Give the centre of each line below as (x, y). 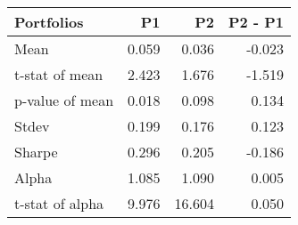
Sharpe (36, 152)
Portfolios (49, 22)
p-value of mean (64, 100)
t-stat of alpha (59, 203)
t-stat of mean (59, 74)
